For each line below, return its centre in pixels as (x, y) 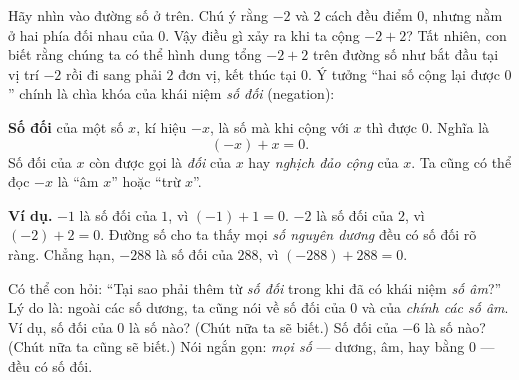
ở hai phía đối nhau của (81, 34)
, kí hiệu (161, 126)
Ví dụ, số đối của (60, 326)
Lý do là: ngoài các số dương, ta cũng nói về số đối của (177, 307)
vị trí (23, 73)
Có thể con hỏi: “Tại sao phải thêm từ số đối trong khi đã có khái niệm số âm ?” (255, 287)
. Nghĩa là (459, 126)
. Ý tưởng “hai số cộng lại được (404, 73)
